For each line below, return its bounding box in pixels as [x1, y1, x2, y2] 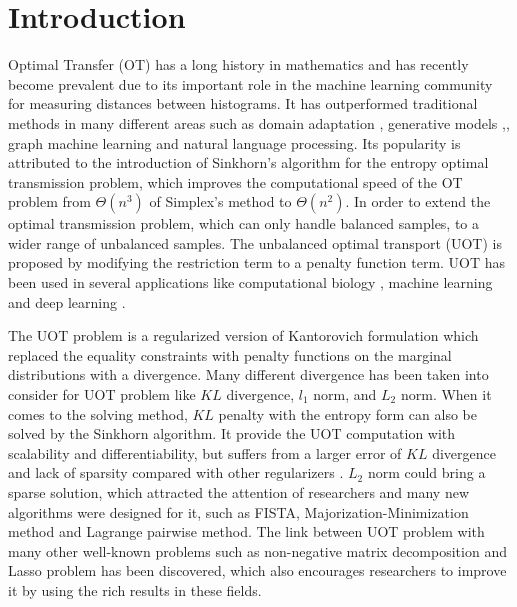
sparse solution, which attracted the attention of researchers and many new [8, 482, 470, 502]
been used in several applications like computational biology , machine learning [8, 272, 493, 293]
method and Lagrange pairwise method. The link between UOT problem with [8, 521, 485, 542]
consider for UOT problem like [8, 384, 196, 405]
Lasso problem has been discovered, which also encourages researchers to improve [8, 560, 507, 581]
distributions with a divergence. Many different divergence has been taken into [8, 364, 489, 385]
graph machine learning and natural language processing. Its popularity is [8, 132, 461, 153]
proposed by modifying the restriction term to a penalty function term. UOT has [8, 252, 506, 273]
